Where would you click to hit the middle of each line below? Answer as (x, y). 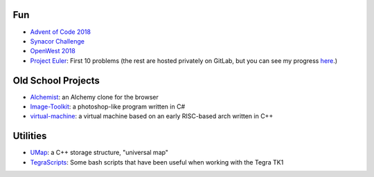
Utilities (30, 136)
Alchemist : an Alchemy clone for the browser (95, 97)
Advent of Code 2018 (61, 32)
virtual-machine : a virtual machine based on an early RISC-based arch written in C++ (152, 116)
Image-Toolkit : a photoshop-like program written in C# (108, 106)
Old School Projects (56, 81)
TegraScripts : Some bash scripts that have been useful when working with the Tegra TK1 (157, 162)
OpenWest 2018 (53, 51)
